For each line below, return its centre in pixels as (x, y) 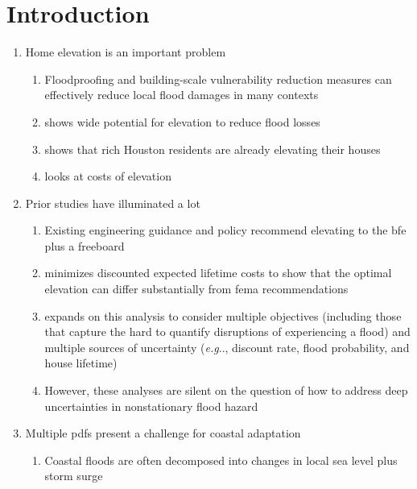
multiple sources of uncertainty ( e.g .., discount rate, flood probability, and (227, 347)
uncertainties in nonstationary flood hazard (151, 406)
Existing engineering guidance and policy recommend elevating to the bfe (225, 230)
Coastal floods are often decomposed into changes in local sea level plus (221, 460)
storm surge (74, 476)
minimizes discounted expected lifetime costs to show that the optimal (218, 273)
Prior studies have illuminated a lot (113, 203)
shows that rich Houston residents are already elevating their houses (213, 149)
